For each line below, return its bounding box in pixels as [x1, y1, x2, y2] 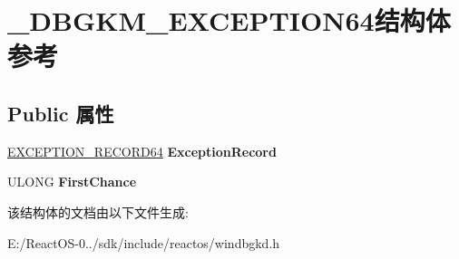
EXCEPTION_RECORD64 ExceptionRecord [7, 141, 277, 160]
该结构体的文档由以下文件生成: [7, 202, 189, 221]
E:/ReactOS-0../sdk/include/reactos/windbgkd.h [7, 233, 280, 252]
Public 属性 [7, 99, 114, 127]
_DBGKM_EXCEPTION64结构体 [7, 2, 451, 39]
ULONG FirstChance [7, 172, 137, 191]
